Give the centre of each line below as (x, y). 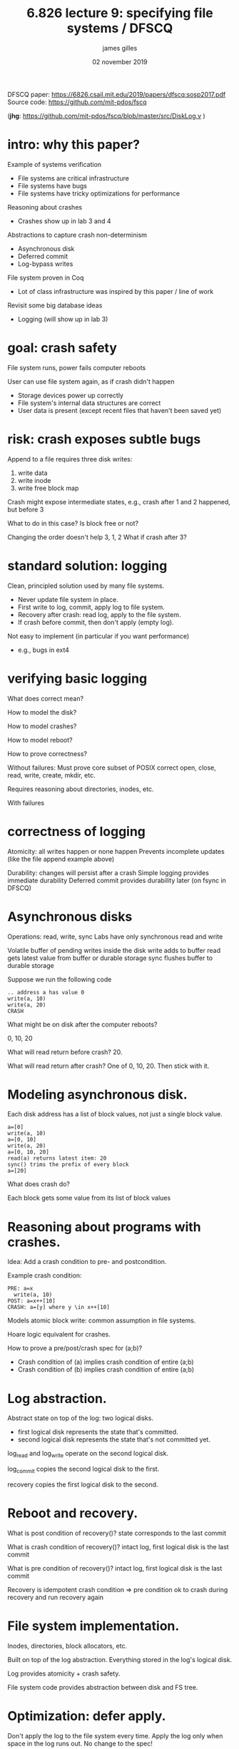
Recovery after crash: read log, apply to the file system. (99, 614)
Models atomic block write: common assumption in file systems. (102, 1320)
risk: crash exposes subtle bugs (104, 439)
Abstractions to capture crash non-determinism (77, 235)
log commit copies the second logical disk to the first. (83, 1469)
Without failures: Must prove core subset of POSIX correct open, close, (112, 768)
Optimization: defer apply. (87, 1716)
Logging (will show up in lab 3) (63, 319)
